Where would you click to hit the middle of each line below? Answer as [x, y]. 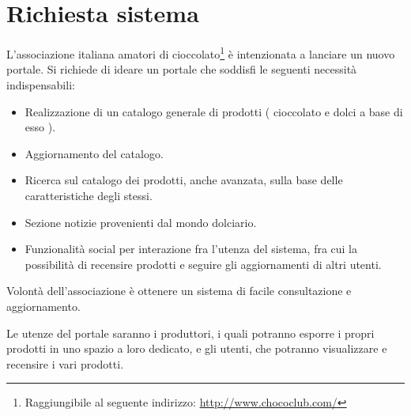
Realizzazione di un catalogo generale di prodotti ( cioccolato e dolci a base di [214, 111]
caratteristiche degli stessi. [89, 195]
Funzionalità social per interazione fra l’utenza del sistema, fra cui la [191, 249]
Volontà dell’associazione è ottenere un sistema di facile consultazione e [179, 291]
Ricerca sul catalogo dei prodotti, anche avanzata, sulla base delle [184, 180]
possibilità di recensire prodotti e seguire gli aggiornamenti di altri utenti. [203, 264]
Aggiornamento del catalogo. [94, 153]
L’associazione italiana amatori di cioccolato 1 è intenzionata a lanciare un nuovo [201, 53]
